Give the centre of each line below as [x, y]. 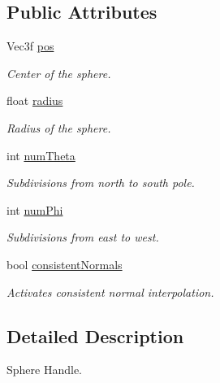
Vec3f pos [30, 46]
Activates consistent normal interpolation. [110, 292]
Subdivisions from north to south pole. [101, 183]
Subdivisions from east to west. [83, 237]
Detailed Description [95, 335]
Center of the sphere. [59, 73]
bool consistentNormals [65, 264]
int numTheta [41, 155]
